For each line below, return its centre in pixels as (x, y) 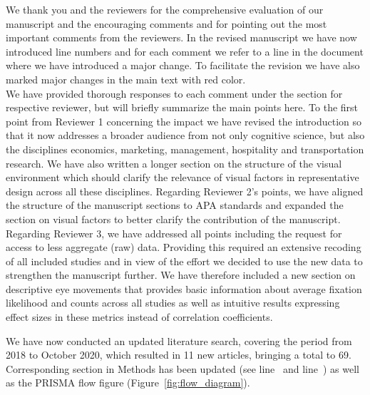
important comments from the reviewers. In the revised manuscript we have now (181, 37)
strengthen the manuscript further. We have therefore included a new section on (181, 275)
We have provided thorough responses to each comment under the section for (174, 93)
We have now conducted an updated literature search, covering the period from (179, 340)
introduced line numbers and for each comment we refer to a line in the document (185, 51)
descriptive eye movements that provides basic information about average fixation (184, 288)
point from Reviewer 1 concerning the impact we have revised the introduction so (184, 121)
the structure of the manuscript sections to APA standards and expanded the (175, 205)
